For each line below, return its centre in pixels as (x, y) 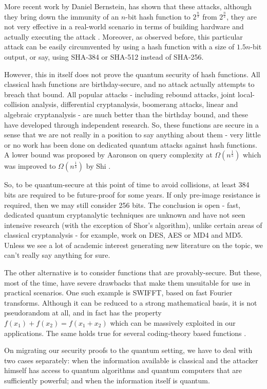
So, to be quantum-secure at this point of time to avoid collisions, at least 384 (127, 184)
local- (246, 94)
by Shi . (98, 166)
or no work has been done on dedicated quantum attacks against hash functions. (131, 144)
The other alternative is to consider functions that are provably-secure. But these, (133, 272)
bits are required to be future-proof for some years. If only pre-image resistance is (132, 194)
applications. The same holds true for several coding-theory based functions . (125, 333)
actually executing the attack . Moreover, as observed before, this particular (123, 36)
